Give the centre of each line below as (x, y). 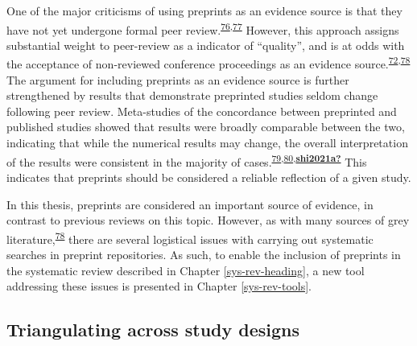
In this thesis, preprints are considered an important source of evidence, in (190, 204)
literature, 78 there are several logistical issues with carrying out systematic (190, 237)
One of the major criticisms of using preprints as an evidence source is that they (204, 10)
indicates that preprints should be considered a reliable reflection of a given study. (209, 177)
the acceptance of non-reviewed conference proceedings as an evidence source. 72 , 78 (208, 63)
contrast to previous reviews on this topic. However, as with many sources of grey (208, 220)
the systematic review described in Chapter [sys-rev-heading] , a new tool (186, 270)
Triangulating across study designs (153, 330)
